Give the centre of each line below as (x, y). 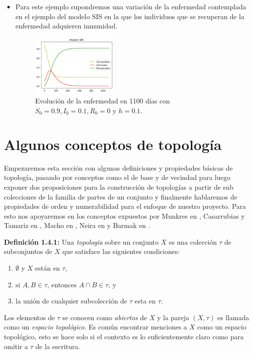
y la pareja (173, 317)
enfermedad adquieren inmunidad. (66, 26)
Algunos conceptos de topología (113, 144)
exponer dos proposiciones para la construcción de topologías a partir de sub (119, 187)
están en (47, 268)
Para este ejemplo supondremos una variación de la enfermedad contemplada (131, 6)
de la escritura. (58, 346)
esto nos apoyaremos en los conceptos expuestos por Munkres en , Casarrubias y (125, 215)
